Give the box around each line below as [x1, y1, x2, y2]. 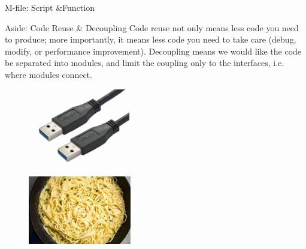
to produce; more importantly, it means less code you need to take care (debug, [5, 33, 296, 46]
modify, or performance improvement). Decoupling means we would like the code [5, 44, 302, 57]
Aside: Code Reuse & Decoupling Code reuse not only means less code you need [5, 21, 299, 34]
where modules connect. [5, 68, 92, 80]
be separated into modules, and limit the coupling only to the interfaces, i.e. [5, 56, 284, 69]
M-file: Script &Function [5, 1, 95, 13]
